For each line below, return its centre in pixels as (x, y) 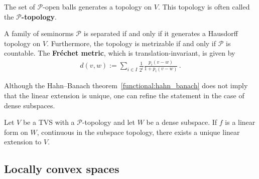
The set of (20, 7)
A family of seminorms (39, 33)
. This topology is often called (204, 7)
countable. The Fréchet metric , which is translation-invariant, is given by (120, 53)
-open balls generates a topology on (97, 7)
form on (16, 132)
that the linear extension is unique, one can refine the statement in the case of (124, 95)
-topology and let (108, 122)
